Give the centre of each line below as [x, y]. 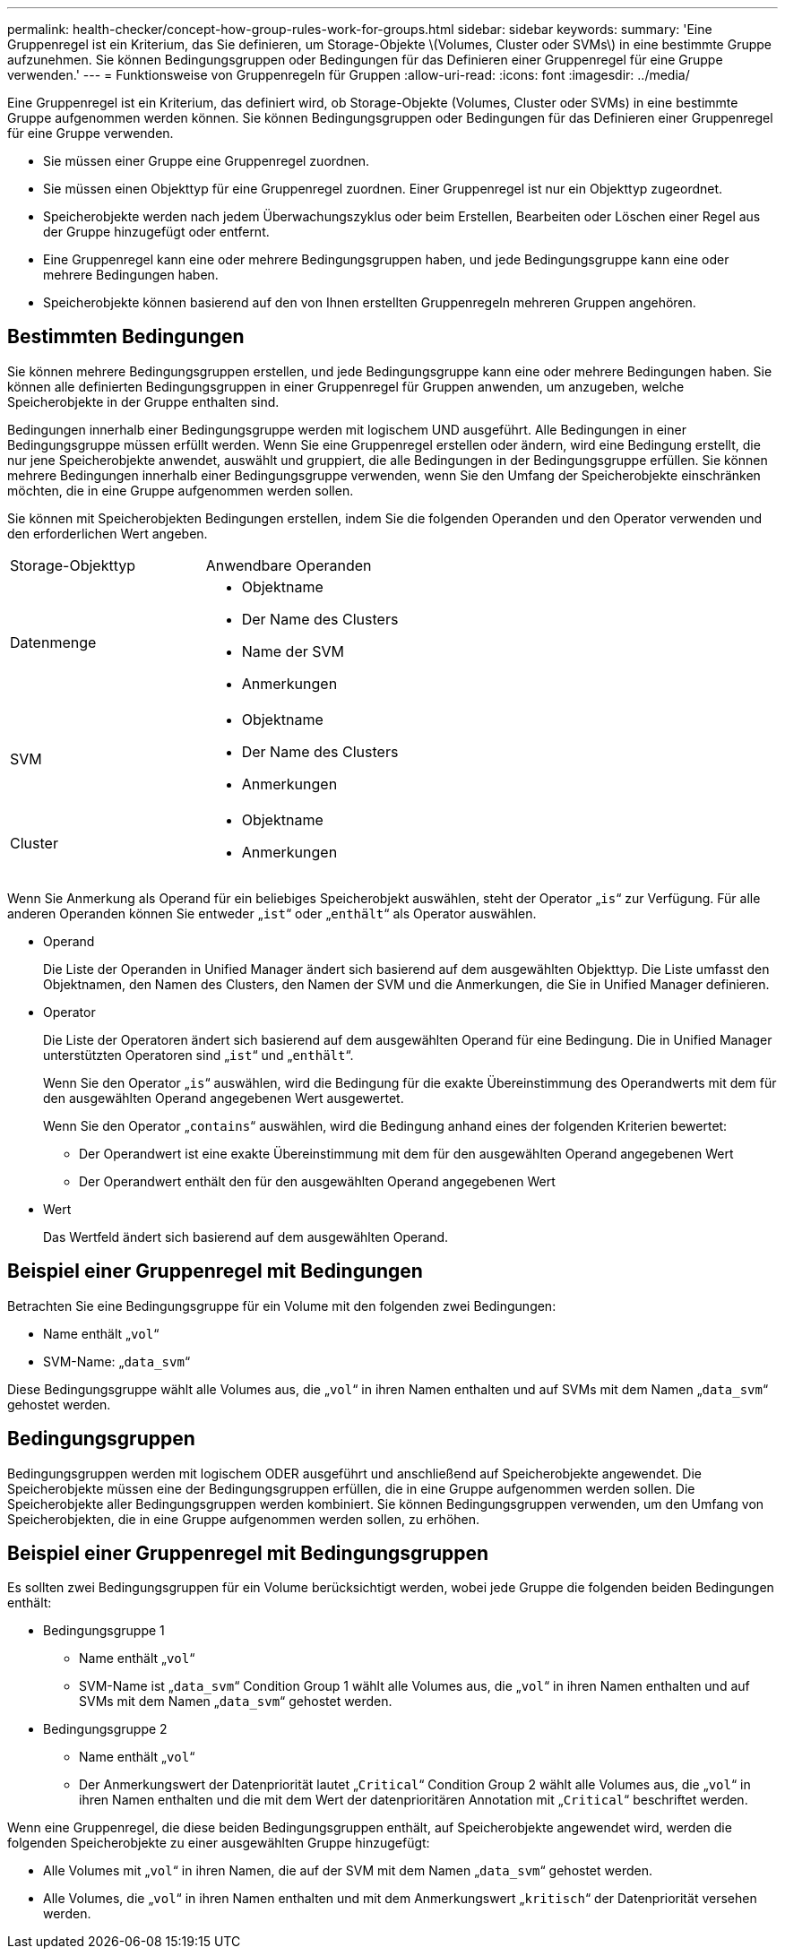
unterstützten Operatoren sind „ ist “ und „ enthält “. [198, 1055]
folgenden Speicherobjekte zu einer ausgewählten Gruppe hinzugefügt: [219, 1843]
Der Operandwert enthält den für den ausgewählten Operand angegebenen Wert [317, 1181]
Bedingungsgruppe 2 [105, 1729]
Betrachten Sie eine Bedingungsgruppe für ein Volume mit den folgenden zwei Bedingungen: [282, 1305]
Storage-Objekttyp [73, 565]
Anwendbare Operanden [289, 565]
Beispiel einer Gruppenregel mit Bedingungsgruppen [248, 1553]
